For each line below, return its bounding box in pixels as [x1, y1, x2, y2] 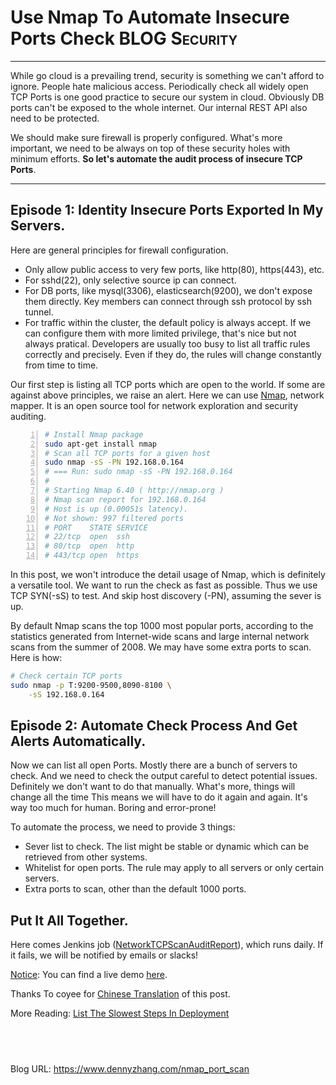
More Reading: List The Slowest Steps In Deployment [10, 1007, 230, 1020]
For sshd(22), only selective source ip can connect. [24, 274, 237, 286]
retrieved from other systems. [24, 851, 148, 863]
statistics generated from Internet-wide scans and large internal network [10, 631, 310, 642]
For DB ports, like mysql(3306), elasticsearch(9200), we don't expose [24, 284, 313, 296]
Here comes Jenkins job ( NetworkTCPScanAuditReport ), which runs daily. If [10, 939, 324, 951]
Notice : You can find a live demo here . [10, 969, 168, 981]
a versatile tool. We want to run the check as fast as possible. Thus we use [10, 579, 318, 591]
